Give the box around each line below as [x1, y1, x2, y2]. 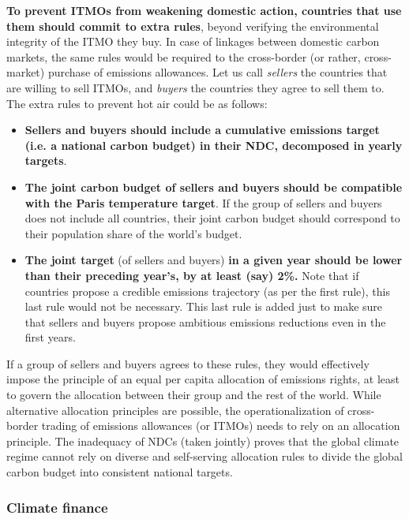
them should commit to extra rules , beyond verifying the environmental [6, 17, 379, 34]
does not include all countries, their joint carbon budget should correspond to [24, 210, 400, 226]
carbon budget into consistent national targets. [6, 464, 233, 480]
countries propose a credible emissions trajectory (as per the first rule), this [24, 282, 390, 299]
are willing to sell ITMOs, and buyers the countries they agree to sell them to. [6, 79, 385, 95]
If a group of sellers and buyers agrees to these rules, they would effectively [6, 355, 370, 372]
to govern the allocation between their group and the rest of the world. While [6, 386, 381, 403]
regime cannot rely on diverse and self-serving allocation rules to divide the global [6, 448, 403, 465]
